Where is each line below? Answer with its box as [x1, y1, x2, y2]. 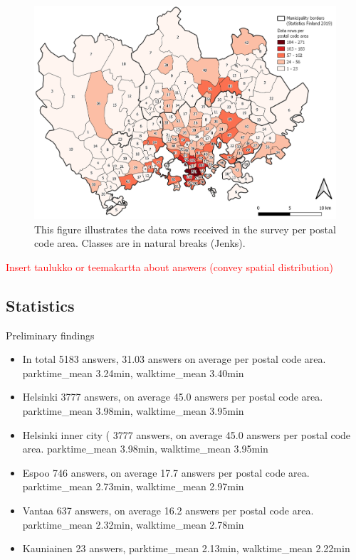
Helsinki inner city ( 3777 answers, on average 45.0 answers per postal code [22, 427, 351, 442]
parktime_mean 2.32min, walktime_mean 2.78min [22, 517, 244, 532]
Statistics [6, 294, 75, 316]
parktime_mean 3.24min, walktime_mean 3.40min [22, 365, 244, 380]
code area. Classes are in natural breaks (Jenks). [34, 236, 246, 250]
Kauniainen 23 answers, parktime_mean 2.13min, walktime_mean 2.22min [22, 541, 350, 556]
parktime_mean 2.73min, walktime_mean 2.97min [22, 479, 244, 494]
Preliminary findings [6, 327, 95, 342]
